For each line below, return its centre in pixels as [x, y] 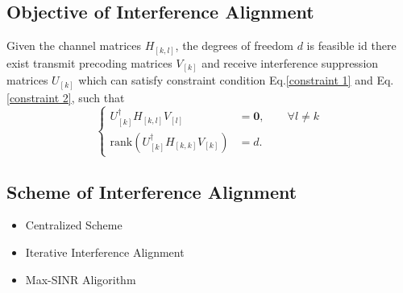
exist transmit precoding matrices [89, 62]
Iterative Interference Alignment [105, 252]
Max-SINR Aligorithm [81, 279]
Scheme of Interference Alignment [152, 191]
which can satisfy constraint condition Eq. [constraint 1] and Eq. [236, 80]
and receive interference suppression [290, 62]
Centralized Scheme [74, 225]
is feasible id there [351, 45]
